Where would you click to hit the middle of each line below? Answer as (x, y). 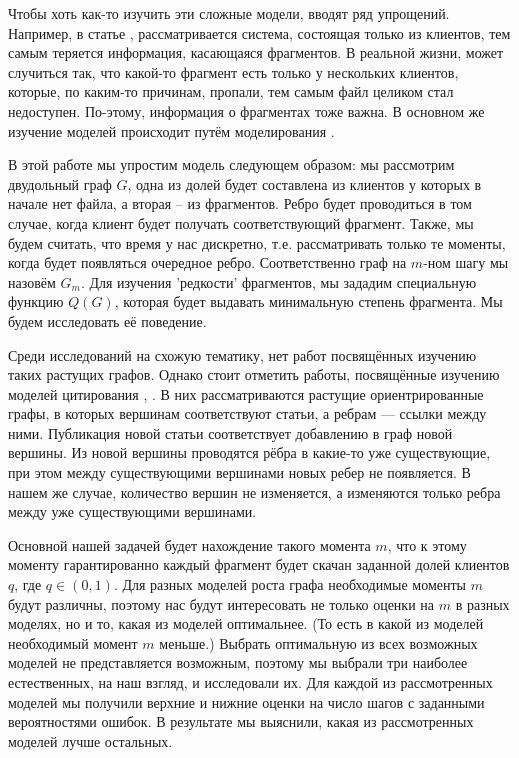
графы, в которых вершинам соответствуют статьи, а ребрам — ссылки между (247, 413)
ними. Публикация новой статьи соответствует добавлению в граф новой (230, 432)
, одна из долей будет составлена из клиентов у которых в (304, 183)
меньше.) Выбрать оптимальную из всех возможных (318, 642)
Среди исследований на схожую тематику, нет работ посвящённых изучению (242, 354)
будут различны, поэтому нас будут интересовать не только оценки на (221, 603)
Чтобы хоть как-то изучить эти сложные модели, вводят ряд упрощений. (229, 13)
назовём (32, 281)
